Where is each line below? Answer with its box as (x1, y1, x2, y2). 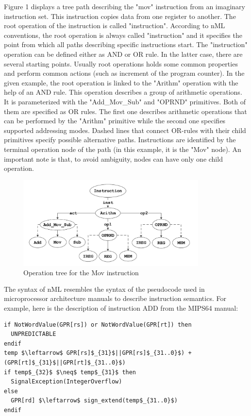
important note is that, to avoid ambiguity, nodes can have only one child (4, 153, 223, 164)
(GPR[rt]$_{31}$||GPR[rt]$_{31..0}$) (4, 359, 126, 366)
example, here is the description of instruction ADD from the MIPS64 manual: (4, 303, 238, 313)
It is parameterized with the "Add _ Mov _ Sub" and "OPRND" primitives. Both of (4, 96, 246, 106)
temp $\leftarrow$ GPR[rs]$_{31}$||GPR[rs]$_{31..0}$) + (4, 349, 192, 357)
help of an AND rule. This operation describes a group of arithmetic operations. (4, 87, 242, 97)
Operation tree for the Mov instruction (23, 267, 139, 278)
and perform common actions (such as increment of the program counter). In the (4, 68, 245, 78)
